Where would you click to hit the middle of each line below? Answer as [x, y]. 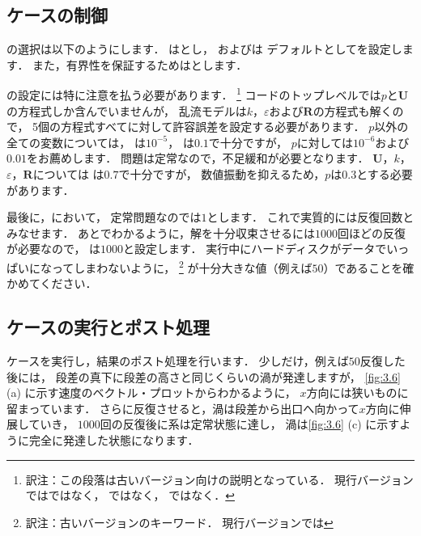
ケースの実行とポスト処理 [108, 327]
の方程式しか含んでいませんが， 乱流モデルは [127, 110]
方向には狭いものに [357, 393]
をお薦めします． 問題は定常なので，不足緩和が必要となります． [198, 158]
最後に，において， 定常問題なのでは [104, 217]
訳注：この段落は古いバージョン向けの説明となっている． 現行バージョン [219, 479]
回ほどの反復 [371, 232]
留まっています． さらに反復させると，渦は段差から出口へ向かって [183, 408]
